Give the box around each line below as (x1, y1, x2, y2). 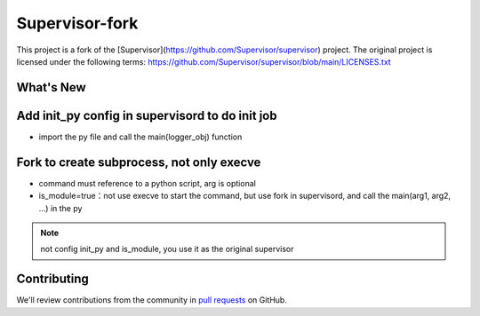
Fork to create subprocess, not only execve (16, 154, 261, 170)
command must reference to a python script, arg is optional (38, 178, 257, 188)
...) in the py (38, 202, 83, 213)
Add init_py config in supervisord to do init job (16, 107, 277, 123)
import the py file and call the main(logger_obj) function (38, 131, 243, 142)
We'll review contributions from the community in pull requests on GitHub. (16, 295, 288, 305)
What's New (16, 80, 86, 95)
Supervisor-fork (16, 13, 139, 33)
